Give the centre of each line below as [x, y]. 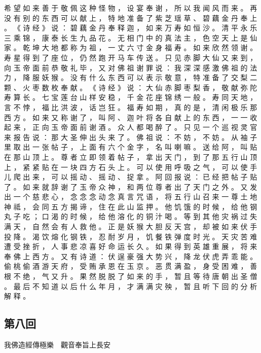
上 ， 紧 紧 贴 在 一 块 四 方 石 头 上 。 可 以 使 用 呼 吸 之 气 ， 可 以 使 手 [131, 167]
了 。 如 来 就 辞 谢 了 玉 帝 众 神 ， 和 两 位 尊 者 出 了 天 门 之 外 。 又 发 [131, 186]
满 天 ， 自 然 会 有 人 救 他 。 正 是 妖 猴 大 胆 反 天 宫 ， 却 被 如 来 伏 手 [131, 226]
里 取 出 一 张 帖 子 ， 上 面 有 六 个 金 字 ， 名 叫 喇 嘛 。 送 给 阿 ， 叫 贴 [131, 147]
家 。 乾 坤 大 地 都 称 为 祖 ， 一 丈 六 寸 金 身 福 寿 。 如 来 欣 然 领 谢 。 [131, 47]
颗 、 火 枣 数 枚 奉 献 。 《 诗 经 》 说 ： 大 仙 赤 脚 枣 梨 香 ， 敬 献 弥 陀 [131, 87]
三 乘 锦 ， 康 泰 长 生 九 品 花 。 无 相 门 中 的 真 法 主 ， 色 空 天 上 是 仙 [131, 37]
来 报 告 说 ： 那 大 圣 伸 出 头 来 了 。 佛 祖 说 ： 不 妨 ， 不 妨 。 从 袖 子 [131, 137]
